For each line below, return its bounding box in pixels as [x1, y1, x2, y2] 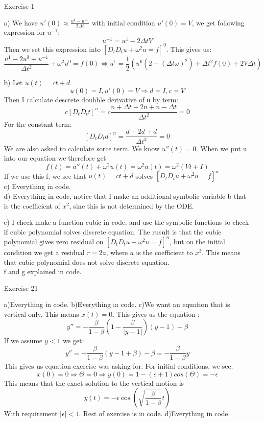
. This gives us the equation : [112, 308, 200, 319]
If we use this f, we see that [4, 170, 86, 181]
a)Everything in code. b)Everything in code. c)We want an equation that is [4, 299, 230, 309]
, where [106, 247, 128, 257]
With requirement [4, 408, 58, 419]
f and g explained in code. [4, 266, 82, 277]
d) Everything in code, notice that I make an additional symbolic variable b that [4, 191, 246, 201]
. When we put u [196, 143, 247, 153]
